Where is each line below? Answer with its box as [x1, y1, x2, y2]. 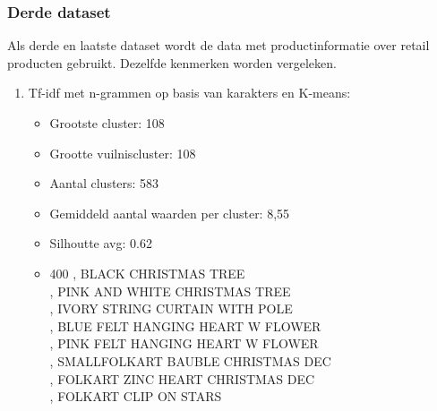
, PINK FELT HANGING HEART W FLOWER [49, 334, 319, 353]
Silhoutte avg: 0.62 [49, 234, 152, 253]
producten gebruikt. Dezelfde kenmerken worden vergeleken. [7, 53, 337, 72]
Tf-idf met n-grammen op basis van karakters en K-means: [28, 83, 351, 102]
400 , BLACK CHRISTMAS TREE [49, 263, 245, 282]
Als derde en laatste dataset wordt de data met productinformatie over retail [7, 36, 430, 55]
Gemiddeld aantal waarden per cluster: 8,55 [49, 203, 290, 222]
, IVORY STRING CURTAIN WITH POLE [49, 299, 293, 318]
